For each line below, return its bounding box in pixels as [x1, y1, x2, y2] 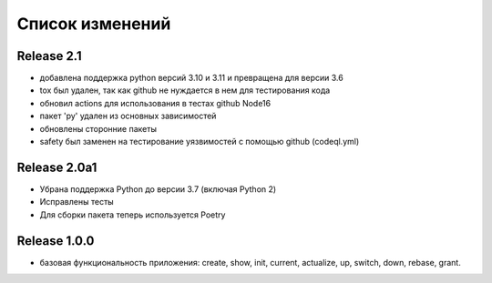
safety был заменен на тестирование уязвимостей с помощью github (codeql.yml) [39, 136, 360, 147]
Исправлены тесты [39, 197, 114, 207]
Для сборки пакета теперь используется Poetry [39, 209, 226, 220]
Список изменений [16, 14, 171, 34]
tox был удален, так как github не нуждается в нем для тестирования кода [39, 85, 331, 96]
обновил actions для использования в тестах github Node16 [39, 97, 272, 108]
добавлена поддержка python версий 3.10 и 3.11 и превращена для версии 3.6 [39, 73, 343, 84]
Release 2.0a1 [16, 159, 97, 175]
